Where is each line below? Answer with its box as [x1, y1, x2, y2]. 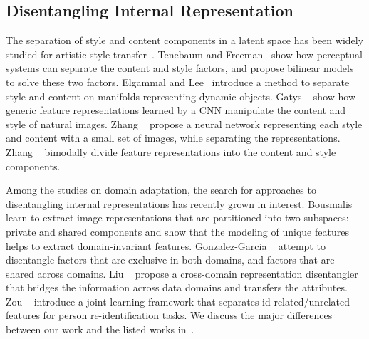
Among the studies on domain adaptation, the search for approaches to [6, 182, 316, 197]
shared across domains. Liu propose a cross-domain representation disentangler [6, 266, 358, 281]
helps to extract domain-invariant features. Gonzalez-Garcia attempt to [6, 238, 326, 253]
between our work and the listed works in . [6, 322, 194, 337]
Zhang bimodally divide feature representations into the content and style [6, 144, 336, 159]
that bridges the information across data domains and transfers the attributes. [6, 280, 348, 295]
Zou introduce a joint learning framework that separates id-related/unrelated [6, 293, 350, 308]
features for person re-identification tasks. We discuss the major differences [6, 308, 333, 323]
